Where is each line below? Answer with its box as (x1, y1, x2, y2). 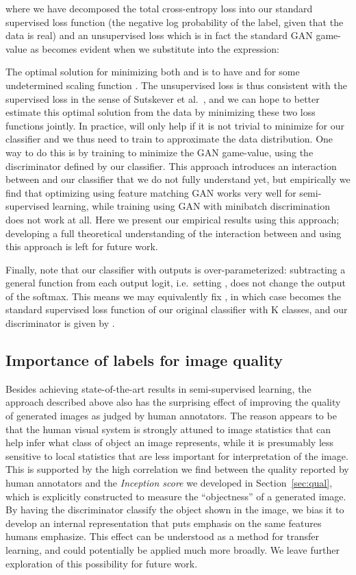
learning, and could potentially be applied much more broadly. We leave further (5, 542, 340, 556)
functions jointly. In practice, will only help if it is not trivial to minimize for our (5, 118, 345, 132)
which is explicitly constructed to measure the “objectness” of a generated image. (5, 489, 346, 503)
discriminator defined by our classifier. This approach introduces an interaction (5, 158, 337, 173)
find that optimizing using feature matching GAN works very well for (5, 185, 296, 199)
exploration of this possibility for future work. (5, 556, 198, 570)
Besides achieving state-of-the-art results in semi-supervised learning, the (5, 381, 311, 395)
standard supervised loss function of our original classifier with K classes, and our (5, 302, 348, 317)
